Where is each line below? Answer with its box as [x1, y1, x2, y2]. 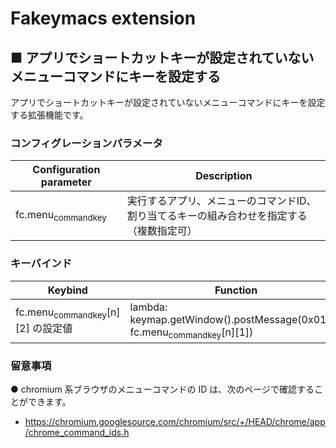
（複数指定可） [126, 224, 198, 238]
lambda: [129, 300, 168, 314]
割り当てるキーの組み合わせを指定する [126, 209, 308, 223]
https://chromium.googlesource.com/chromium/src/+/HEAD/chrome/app [24, 416, 326, 428]
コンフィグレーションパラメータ [10, 136, 163, 150]
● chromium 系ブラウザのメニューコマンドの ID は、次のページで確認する [10, 383, 315, 396]
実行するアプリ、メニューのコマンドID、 [126, 194, 317, 208]
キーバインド [10, 257, 72, 271]
